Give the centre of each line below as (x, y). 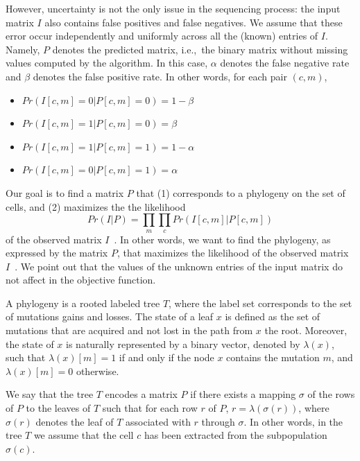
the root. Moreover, (306, 330)
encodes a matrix (141, 394)
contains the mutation (273, 357)
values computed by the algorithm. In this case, (107, 63)
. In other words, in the (293, 421)
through (218, 421)
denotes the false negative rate (285, 63)
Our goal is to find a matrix (65, 192)
